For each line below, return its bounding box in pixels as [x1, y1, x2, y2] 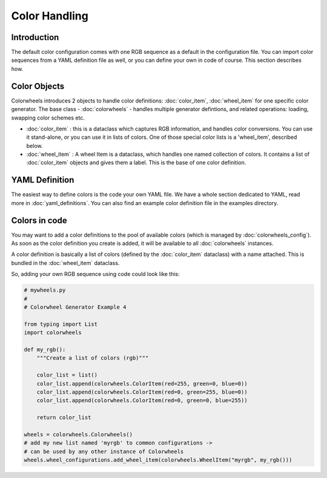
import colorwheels [24, 329, 82, 336]
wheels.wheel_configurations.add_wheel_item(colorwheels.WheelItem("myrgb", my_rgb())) [24, 457, 292, 463]
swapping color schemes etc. [11, 114, 85, 121]
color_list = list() [36, 372, 98, 379]
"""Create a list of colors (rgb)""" [36, 355, 149, 362]
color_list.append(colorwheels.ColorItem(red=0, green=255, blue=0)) [36, 388, 248, 396]
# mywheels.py [24, 287, 66, 294]
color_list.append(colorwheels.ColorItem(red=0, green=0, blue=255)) [36, 397, 248, 404]
